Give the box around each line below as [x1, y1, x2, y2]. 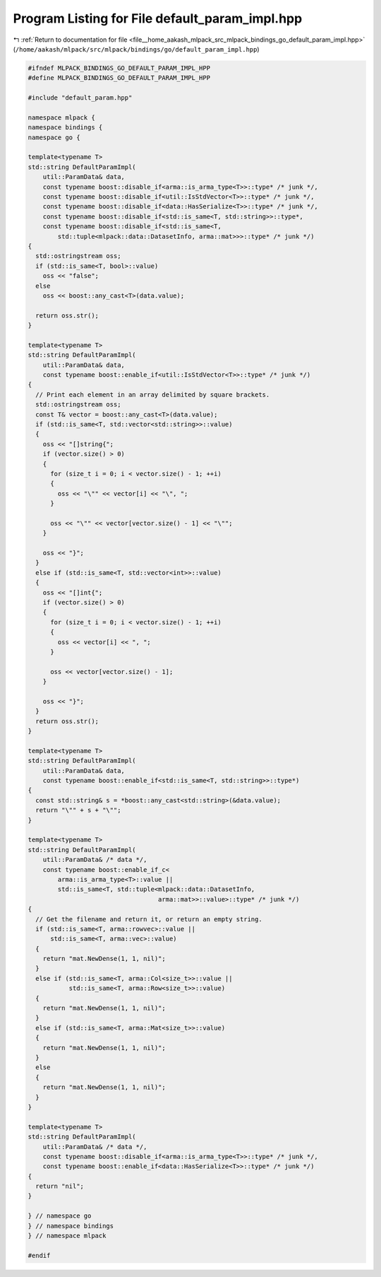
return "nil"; [35, 1182, 85, 1191]
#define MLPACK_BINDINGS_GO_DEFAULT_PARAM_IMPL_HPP [28, 74, 211, 82]
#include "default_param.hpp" [28, 94, 133, 102]
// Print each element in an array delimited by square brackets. [35, 390, 270, 399]
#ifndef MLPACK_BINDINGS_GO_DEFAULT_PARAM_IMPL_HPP [28, 64, 211, 72]
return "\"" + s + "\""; [35, 806, 121, 815]
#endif [28, 1252, 51, 1259]
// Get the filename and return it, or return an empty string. [35, 915, 262, 923]
